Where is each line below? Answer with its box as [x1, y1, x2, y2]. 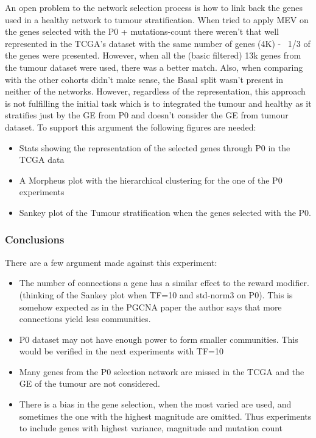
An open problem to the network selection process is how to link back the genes [5, 1, 303, 13]
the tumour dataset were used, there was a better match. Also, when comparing [5, 60, 303, 73]
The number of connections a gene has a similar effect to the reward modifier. [19, 276, 309, 289]
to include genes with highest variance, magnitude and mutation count [19, 422, 283, 434]
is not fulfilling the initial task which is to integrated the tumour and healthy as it [5, 96, 312, 109]
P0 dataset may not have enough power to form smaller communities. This [19, 332, 298, 345]
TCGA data [19, 153, 65, 166]
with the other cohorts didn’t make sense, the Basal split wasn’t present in [5, 73, 283, 85]
